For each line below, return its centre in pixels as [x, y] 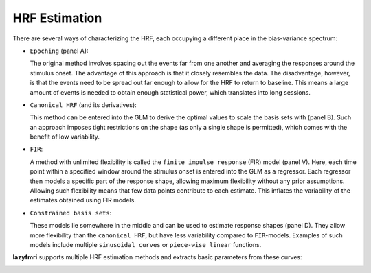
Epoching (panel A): [59, 51]
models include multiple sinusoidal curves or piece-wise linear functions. [146, 244]
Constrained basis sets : [71, 213]
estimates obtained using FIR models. [83, 200]
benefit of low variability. [65, 136]
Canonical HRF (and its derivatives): [83, 105]
